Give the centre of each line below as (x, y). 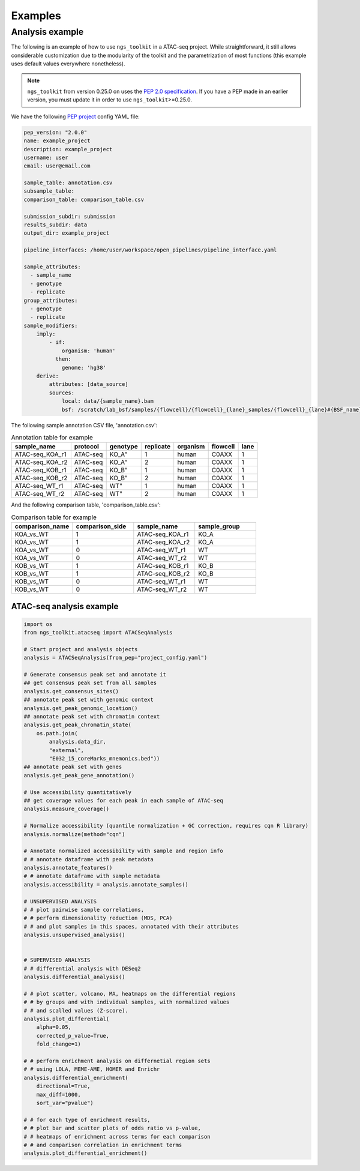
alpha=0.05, (54, 1027)
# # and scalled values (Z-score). (76, 1010)
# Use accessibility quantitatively (78, 792)
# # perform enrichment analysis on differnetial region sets (117, 1061)
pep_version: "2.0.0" (55, 132)
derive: (48, 376)
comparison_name (42, 526)
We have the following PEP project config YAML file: (76, 116)
